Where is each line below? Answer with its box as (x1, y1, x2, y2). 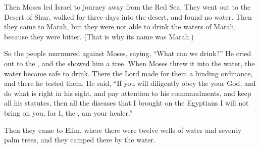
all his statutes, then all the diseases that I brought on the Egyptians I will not (4, 97, 249, 108)
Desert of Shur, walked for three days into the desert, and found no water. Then (4, 11, 252, 22)
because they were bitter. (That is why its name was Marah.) (4, 31, 194, 41)
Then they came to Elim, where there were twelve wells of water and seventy (4, 124, 242, 135)
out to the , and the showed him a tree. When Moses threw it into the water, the (4, 58, 255, 68)
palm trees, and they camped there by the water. (4, 134, 156, 145)
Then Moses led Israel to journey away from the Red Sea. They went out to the (4, 2, 251, 12)
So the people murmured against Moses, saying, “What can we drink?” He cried (4, 48, 251, 59)
